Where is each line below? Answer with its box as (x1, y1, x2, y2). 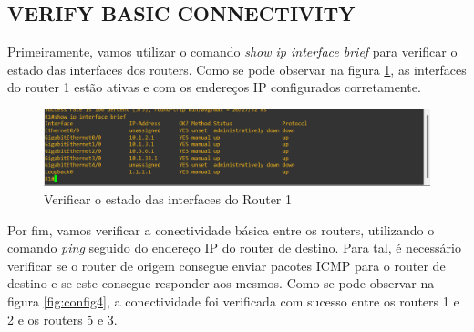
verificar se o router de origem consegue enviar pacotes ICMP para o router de (7, 255, 446, 275)
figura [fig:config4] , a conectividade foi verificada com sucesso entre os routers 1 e (7, 292, 459, 311)
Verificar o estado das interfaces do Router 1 (44, 190, 293, 209)
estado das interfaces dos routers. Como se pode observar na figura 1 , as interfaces (7, 59, 467, 78)
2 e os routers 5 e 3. (7, 309, 118, 328)
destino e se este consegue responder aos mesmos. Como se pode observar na (7, 274, 435, 293)
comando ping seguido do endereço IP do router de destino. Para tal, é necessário (7, 238, 461, 257)
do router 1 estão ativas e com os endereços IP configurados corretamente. (7, 78, 421, 97)
